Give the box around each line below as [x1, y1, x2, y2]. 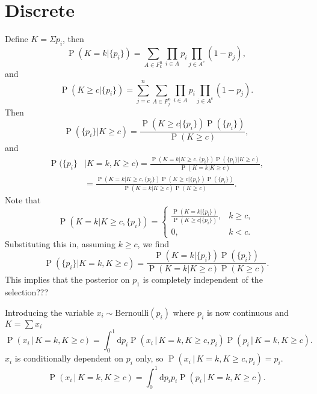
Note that [5, 194, 41, 206]
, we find [137, 237, 170, 250]
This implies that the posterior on [5, 273, 130, 286]
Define [5, 32, 28, 45]
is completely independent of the [143, 273, 263, 286]
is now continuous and [206, 306, 289, 318]
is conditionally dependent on [14, 352, 124, 365]
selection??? [5, 286, 49, 298]
